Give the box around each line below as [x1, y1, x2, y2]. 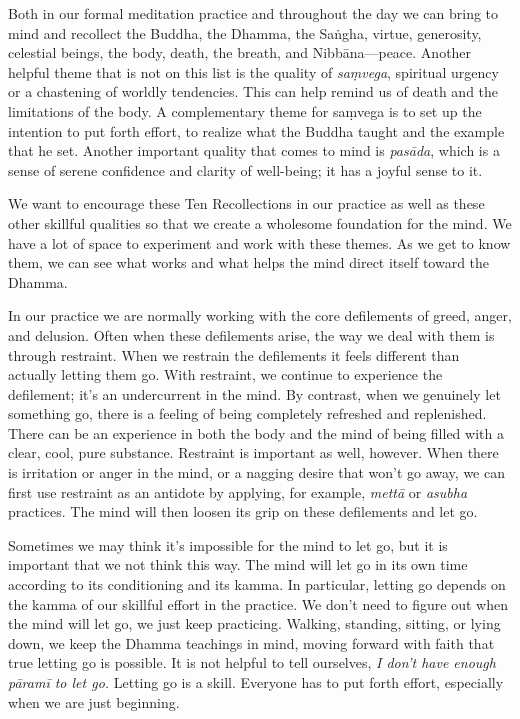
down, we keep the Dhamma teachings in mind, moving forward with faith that [8, 632, 495, 653]
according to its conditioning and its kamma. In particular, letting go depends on [8, 574, 506, 595]
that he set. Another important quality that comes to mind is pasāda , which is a [8, 140, 500, 161]
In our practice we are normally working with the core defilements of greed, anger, [8, 305, 512, 326]
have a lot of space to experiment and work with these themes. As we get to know [8, 232, 511, 253]
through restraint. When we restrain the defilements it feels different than [8, 344, 460, 365]
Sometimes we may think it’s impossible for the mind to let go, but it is [8, 534, 448, 555]
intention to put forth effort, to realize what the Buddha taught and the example [8, 120, 505, 141]
